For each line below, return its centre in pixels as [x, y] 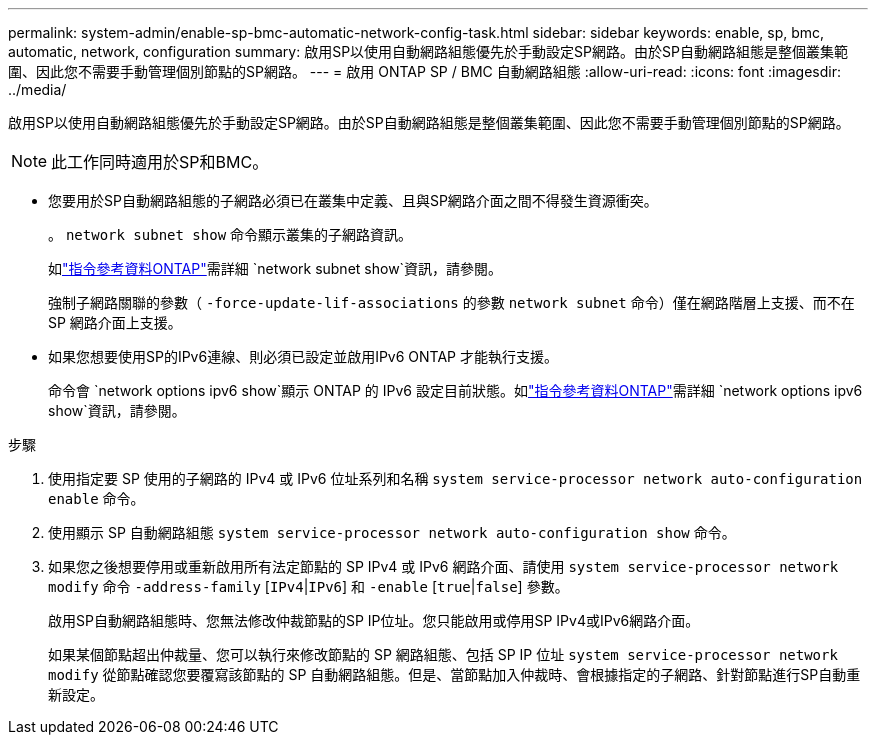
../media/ [37, 89]
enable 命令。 [96, 498]
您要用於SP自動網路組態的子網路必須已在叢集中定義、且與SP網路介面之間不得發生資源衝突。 [353, 200]
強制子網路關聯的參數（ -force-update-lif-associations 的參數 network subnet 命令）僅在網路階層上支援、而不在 [451, 302]
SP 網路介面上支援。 [115, 322]
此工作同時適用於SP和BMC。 [160, 162]
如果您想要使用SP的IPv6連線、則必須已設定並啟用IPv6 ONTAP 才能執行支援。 [303, 356]
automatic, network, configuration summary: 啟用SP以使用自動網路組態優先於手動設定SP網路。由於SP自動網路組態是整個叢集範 [428, 51]
